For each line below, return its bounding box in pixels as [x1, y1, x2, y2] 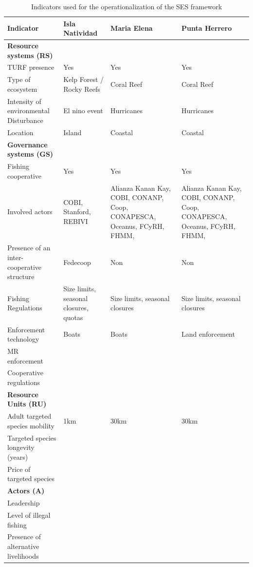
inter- [7, 252, 24, 262]
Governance [7, 139, 48, 149]
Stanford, [63, 206, 91, 217]
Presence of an [7, 243, 51, 253]
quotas [63, 312, 83, 322]
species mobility [7, 420, 54, 430]
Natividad [63, 28, 98, 38]
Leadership [7, 498, 40, 508]
